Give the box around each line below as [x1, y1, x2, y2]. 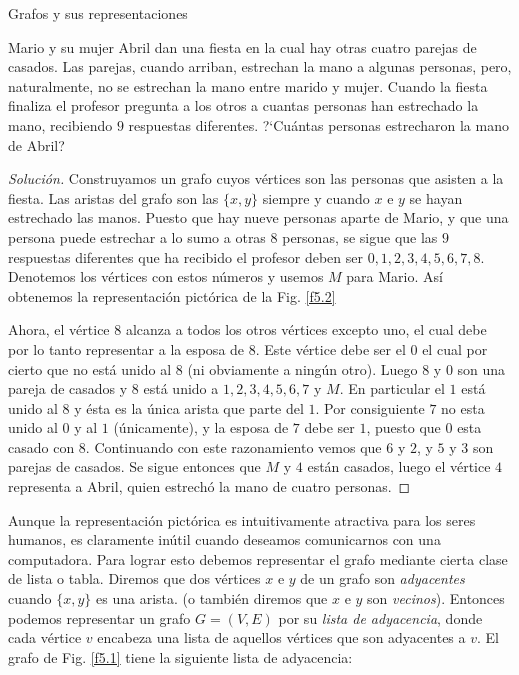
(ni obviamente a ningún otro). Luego [187, 358, 418, 379]
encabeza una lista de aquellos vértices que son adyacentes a [97, 627, 466, 648]
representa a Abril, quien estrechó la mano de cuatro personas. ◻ [8, 476, 411, 497]
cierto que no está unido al [8, 358, 172, 379]
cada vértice [8, 627, 82, 648]
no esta [441, 397, 485, 418]
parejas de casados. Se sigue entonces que [8, 456, 261, 477]
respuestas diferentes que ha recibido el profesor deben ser [8, 246, 363, 267]
